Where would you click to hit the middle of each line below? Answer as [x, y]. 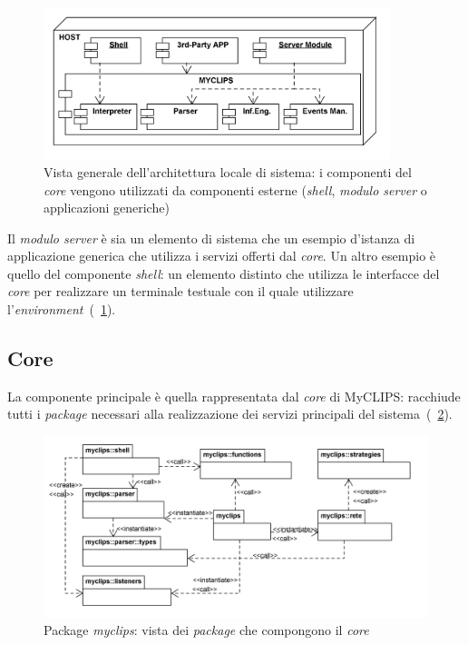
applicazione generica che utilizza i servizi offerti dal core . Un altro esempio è [222, 256]
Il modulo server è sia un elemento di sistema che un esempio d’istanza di [211, 238]
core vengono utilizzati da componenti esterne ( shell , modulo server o [235, 189]
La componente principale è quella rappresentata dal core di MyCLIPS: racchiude [234, 396]
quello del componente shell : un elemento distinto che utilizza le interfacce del [224, 273]
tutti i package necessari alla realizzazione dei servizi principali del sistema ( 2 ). [230, 414]
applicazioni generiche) [107, 208]
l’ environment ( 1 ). [62, 309]
